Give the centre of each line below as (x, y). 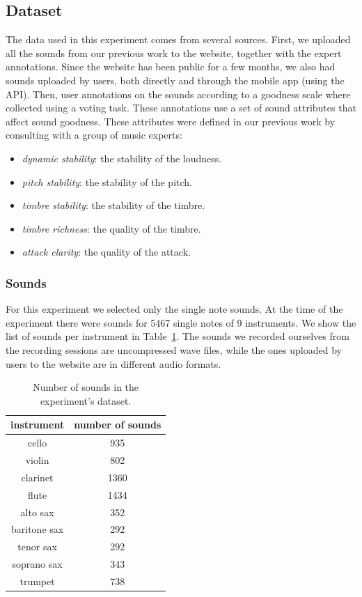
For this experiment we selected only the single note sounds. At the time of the (174, 309)
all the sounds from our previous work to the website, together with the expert (174, 53)
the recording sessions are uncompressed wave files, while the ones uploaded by (174, 349)
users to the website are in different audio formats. (113, 363)
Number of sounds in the (86, 387)
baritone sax (37, 529)
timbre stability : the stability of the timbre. (113, 205)
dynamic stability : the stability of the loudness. (122, 158)
